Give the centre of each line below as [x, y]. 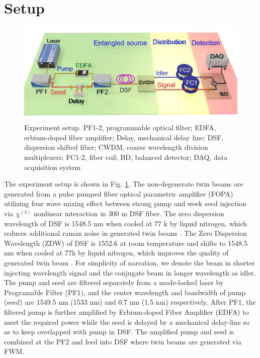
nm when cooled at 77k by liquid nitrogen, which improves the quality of [116, 253]
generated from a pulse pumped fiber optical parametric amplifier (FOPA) [119, 193]
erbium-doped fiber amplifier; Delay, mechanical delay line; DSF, [124, 137]
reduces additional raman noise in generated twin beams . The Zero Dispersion [125, 233]
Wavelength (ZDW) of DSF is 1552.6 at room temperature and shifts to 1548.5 [126, 243]
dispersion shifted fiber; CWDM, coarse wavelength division [116, 147]
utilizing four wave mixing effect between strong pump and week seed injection [125, 203]
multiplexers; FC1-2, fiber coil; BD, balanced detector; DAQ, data [126, 157]
